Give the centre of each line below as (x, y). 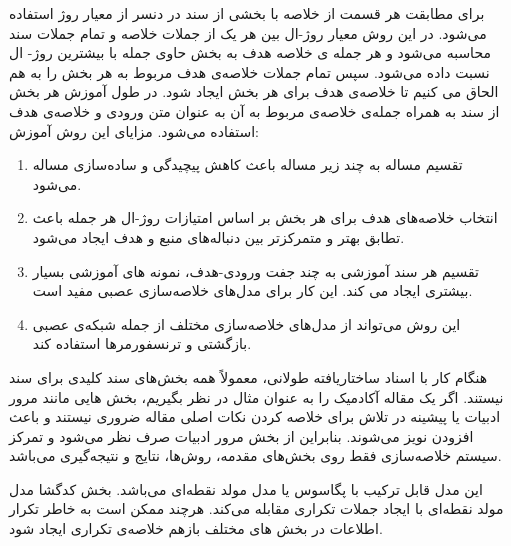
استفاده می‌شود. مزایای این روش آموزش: (134, 130)
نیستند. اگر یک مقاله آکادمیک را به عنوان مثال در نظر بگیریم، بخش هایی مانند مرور (256, 396)
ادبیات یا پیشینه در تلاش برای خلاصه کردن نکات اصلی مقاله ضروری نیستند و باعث (255, 416)
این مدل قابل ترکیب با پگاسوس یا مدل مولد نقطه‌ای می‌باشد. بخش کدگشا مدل (246, 488)
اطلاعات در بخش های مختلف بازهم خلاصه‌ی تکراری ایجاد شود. (196, 528)
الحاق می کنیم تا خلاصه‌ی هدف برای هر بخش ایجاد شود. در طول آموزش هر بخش (254, 91)
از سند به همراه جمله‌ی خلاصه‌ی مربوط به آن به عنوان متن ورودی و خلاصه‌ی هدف (254, 110)
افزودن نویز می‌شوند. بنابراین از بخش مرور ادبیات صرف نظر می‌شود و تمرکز (241, 435)
